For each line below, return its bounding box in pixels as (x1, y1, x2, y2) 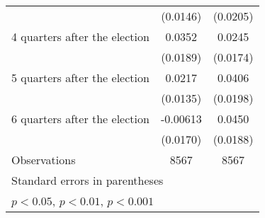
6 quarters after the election (11, 110, 150, 127)
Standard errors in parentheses (11, 172, 164, 188)
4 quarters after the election (11, 28, 150, 45)
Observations (11, 151, 76, 168)
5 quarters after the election (11, 69, 150, 86)
